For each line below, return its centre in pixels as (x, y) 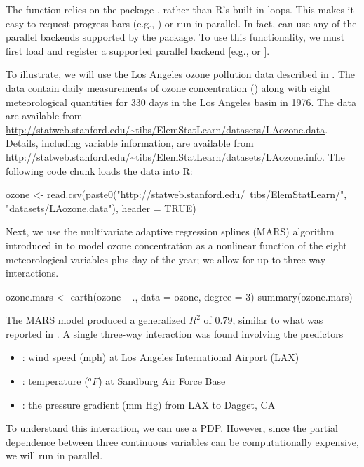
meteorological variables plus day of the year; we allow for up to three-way (166, 259)
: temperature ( (55, 381)
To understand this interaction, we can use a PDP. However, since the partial (172, 428)
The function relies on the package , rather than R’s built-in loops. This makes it (180, 9)
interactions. (32, 273)
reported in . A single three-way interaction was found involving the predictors (175, 333)
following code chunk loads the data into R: (99, 170)
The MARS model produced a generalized (96, 320)
